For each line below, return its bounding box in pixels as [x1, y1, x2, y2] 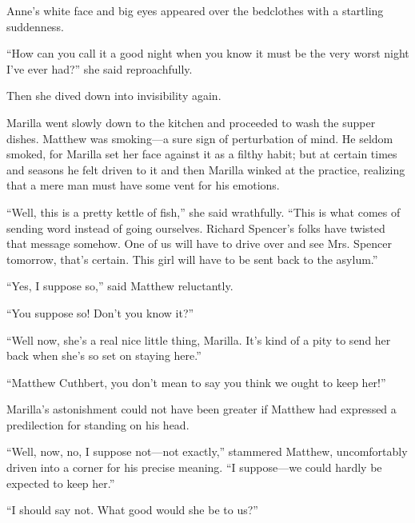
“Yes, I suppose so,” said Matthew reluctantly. [6, 277, 233, 294]
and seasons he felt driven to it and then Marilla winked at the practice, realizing [6, 161, 405, 178]
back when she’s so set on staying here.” [6, 347, 202, 364]
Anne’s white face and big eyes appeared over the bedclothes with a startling [6, 2, 384, 18]
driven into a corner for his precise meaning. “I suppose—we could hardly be [6, 459, 382, 476]
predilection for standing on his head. [6, 416, 190, 433]
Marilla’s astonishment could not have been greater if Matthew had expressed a [6, 401, 397, 417]
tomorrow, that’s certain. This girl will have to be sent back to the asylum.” [6, 250, 378, 267]
